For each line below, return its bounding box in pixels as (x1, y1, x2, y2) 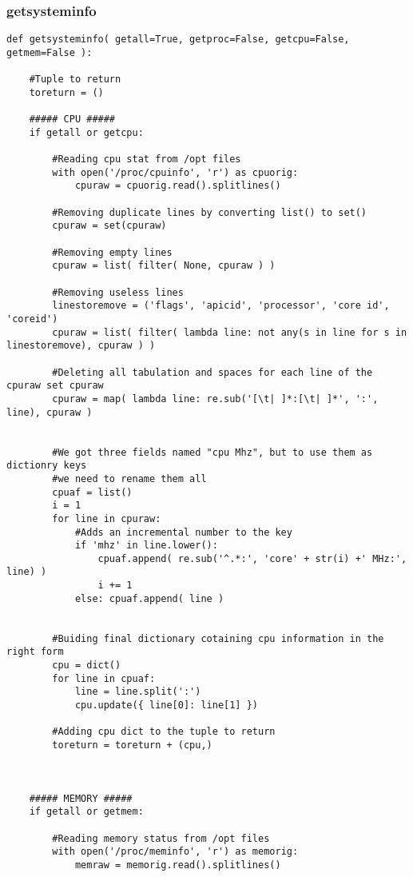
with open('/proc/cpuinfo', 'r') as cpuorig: (52, 166, 299, 178)
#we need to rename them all (52, 472, 207, 484)
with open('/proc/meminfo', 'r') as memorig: (52, 846, 299, 858)
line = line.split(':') (74, 686, 201, 698)
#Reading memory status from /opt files (52, 832, 270, 844)
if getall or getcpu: (29, 126, 144, 138)
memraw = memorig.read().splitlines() (74, 859, 281, 871)
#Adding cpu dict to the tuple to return (52, 726, 276, 738)
